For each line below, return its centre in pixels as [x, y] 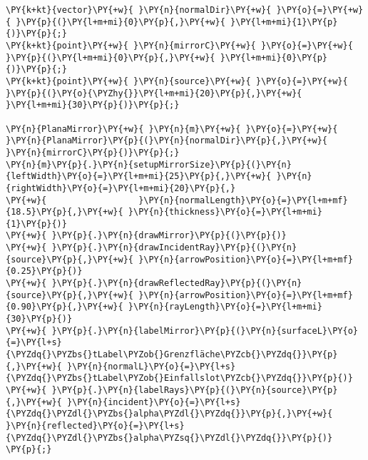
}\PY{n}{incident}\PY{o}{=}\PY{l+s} [154, 402]
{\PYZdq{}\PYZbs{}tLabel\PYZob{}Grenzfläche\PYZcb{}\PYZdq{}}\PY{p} [172, 355]
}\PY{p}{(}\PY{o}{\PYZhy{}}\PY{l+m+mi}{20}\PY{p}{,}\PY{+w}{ [154, 93]
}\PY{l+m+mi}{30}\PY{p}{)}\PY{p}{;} [93, 105]
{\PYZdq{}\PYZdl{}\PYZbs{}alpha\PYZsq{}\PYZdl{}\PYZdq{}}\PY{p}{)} [169, 438]
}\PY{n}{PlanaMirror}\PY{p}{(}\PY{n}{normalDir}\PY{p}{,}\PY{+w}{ [167, 141]
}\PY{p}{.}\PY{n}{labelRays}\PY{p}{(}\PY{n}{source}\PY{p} [195, 390]
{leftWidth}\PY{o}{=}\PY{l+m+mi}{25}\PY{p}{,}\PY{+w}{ [139, 177]
